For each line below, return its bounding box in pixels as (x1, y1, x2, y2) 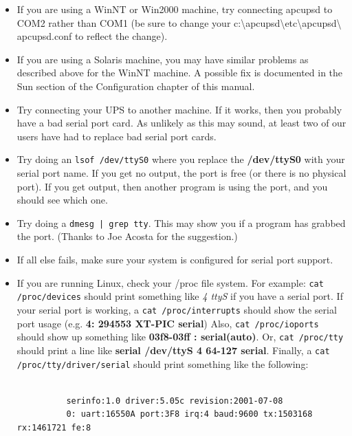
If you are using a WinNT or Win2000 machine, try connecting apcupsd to (16, 2, 333, 16)
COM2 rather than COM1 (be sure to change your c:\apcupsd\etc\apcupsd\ (16, 15, 342, 30)
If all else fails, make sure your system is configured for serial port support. (16, 252, 333, 267)
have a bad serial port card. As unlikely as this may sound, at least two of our (16, 116, 346, 130)
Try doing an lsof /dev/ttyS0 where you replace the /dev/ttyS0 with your (16, 152, 345, 166)
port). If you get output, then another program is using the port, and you (16, 179, 328, 193)
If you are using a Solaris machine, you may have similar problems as (16, 52, 309, 66)
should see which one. (16, 193, 108, 207)
